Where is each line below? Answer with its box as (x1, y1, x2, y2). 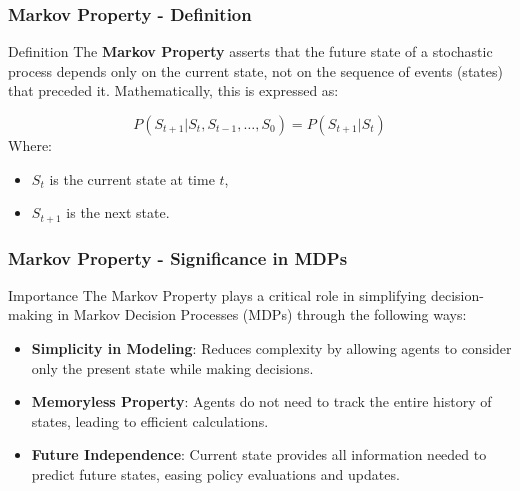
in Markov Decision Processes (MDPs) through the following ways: (57, 304, 467, 325)
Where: (8, 135, 52, 155)
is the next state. (66, 202, 170, 223)
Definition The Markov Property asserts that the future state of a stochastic (8, 41, 493, 62)
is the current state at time (49, 168, 215, 189)
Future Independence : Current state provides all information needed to (31, 444, 487, 465)
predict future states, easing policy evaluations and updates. (31, 464, 400, 485)
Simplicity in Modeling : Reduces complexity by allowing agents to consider (31, 338, 512, 359)
